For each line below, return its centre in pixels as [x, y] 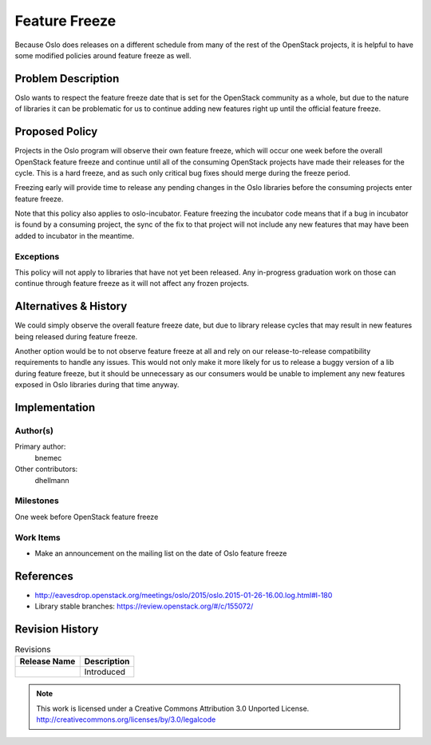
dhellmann [52, 480]
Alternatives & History [71, 306]
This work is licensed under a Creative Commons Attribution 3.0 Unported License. [173, 708]
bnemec [48, 458]
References [44, 576]
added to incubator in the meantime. [75, 236]
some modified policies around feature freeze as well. [103, 55]
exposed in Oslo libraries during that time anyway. [97, 385]
